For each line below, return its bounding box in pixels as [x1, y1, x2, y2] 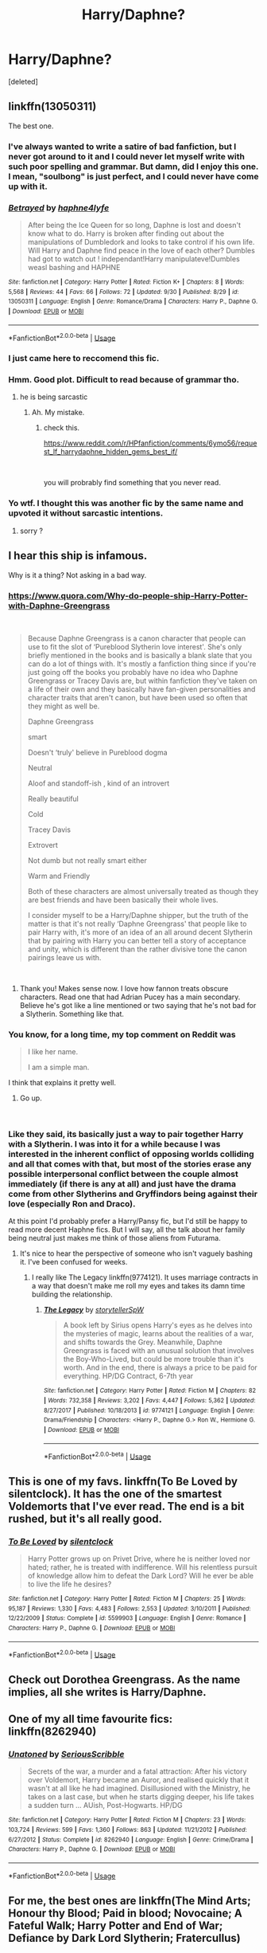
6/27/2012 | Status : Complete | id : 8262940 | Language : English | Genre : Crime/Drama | [8, 1835, 253, 1844]
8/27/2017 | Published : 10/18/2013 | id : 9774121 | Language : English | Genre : [43, 1406, 255, 1414]
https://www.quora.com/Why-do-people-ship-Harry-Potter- [8, 590, 249, 601]
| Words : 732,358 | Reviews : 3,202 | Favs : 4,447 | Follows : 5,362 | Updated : [43, 1397, 256, 1405]
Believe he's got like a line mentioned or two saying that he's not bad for [19, 1000, 257, 1010]
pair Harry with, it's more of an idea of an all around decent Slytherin [27, 927, 253, 937]
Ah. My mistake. [31, 408, 85, 418]
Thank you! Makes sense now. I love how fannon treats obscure [19, 983, 229, 993]
